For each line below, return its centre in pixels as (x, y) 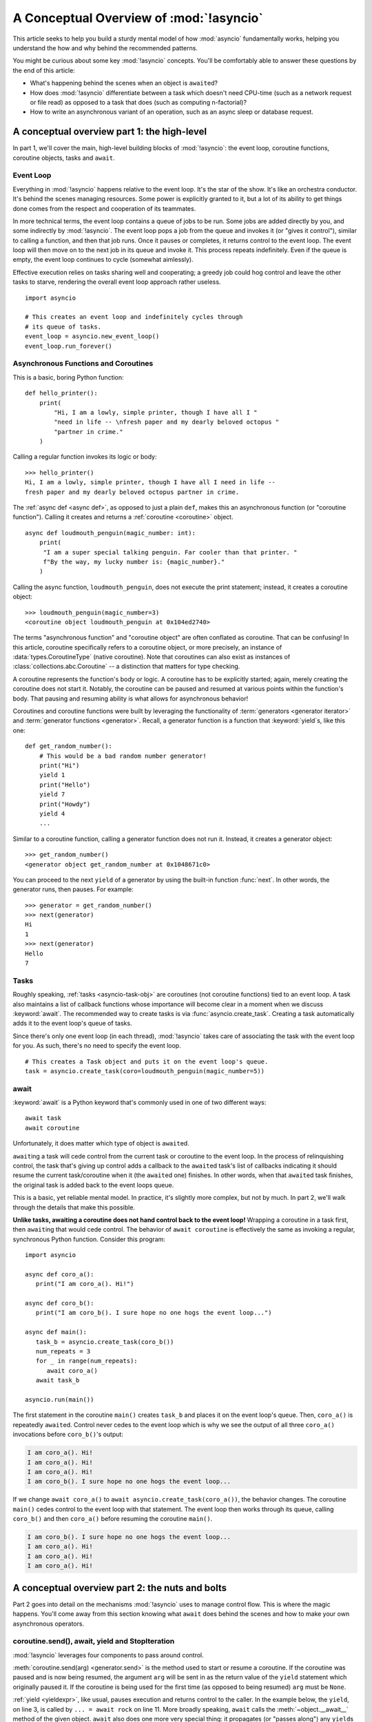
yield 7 (52, 795)
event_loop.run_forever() (69, 346)
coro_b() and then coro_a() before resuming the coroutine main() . (113, 1519)
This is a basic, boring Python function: (68, 377)
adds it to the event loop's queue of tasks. (72, 1024)
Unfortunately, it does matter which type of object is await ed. (101, 1143)
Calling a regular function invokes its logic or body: (85, 457)
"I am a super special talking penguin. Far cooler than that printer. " (170, 552)
